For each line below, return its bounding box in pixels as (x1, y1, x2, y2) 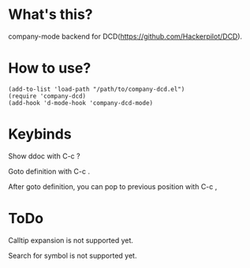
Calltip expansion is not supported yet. (8, 235, 134, 245)
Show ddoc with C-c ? (8, 151, 80, 161)
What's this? (8, 6, 93, 24)
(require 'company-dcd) (8, 92, 87, 100)
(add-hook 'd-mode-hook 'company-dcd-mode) (8, 99, 154, 107)
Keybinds (8, 125, 73, 143)
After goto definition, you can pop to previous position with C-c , (8, 181, 218, 191)
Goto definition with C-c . (8, 166, 91, 176)
